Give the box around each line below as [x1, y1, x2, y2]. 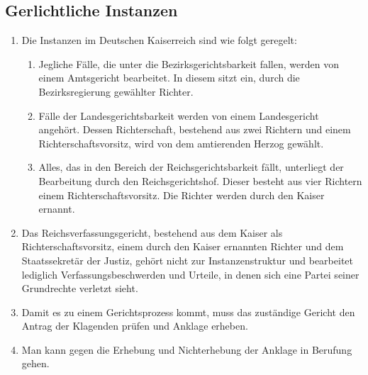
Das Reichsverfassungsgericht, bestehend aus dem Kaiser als [21, 225, 283, 240]
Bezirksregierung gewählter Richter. [38, 84, 194, 99]
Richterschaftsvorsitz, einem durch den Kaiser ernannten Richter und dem [21, 239, 344, 254]
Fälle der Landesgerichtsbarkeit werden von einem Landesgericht [38, 108, 319, 123]
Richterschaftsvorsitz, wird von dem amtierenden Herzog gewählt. [38, 135, 324, 150]
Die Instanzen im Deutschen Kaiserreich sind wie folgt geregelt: [21, 33, 297, 47]
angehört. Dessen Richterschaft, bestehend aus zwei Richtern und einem [38, 122, 351, 137]
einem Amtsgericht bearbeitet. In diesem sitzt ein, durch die [38, 70, 300, 85]
